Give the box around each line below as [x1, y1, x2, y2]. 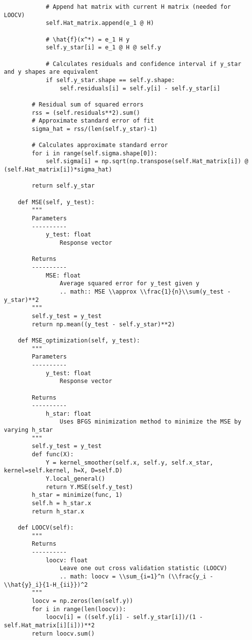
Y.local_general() [45, 475, 105, 483]
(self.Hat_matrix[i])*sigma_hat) [4, 166, 112, 173]
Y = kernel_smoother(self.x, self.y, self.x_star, [45, 459, 213, 466]
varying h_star [4, 427, 53, 434]
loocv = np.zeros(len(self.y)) [32, 597, 133, 604]
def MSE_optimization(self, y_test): [18, 337, 140, 344]
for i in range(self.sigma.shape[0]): [32, 149, 157, 157]
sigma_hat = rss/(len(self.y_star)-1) [32, 125, 157, 132]
